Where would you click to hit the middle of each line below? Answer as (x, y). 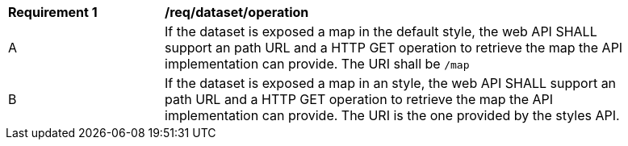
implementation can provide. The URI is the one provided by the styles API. (392, 115)
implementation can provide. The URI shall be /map (317, 64)
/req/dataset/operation (237, 12)
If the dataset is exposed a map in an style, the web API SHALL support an (391, 83)
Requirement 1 (53, 12)
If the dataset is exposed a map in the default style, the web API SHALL (381, 31)
